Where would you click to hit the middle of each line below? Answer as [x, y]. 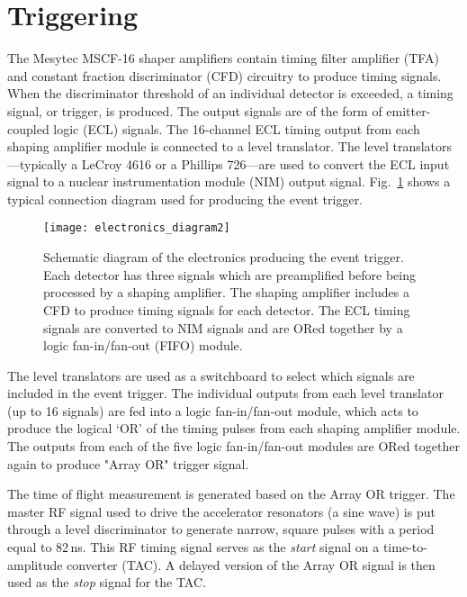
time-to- [405, 547]
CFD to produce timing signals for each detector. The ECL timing [227, 309]
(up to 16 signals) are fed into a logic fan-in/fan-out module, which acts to [213, 410]
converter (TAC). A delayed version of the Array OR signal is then [251, 564]
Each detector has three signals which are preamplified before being [230, 274]
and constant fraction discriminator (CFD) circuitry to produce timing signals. [225, 75]
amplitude [35, 564]
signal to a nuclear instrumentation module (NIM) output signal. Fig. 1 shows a [229, 181]
